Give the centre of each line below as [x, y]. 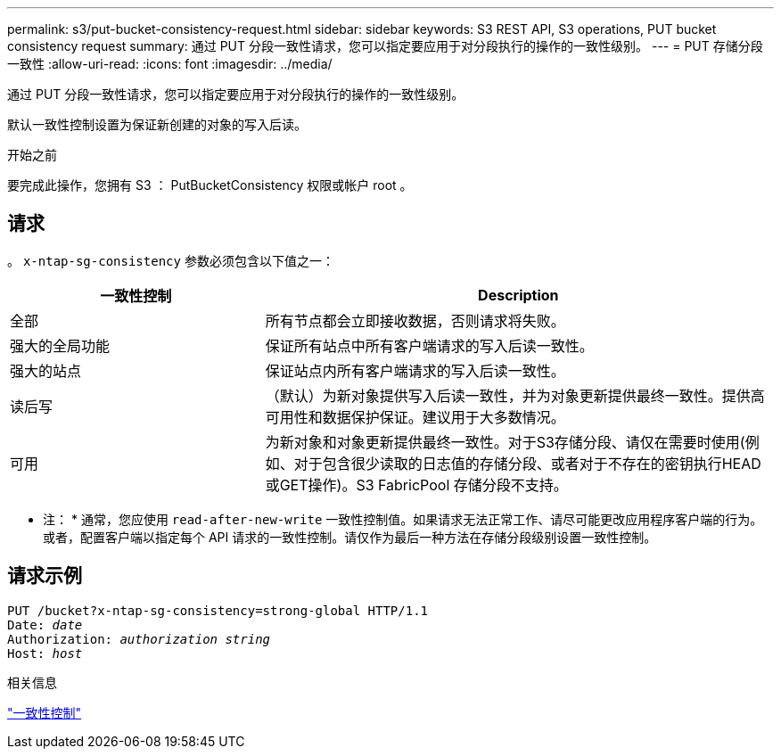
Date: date [45, 625]
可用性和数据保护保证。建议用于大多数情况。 [415, 417]
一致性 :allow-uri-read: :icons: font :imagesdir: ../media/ [170, 64]
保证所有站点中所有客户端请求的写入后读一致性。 [429, 345]
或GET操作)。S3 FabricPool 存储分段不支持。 [416, 485]
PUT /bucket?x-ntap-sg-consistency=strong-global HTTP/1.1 [218, 610]
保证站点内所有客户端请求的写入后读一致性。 [415, 370]
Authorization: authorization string [139, 639]
